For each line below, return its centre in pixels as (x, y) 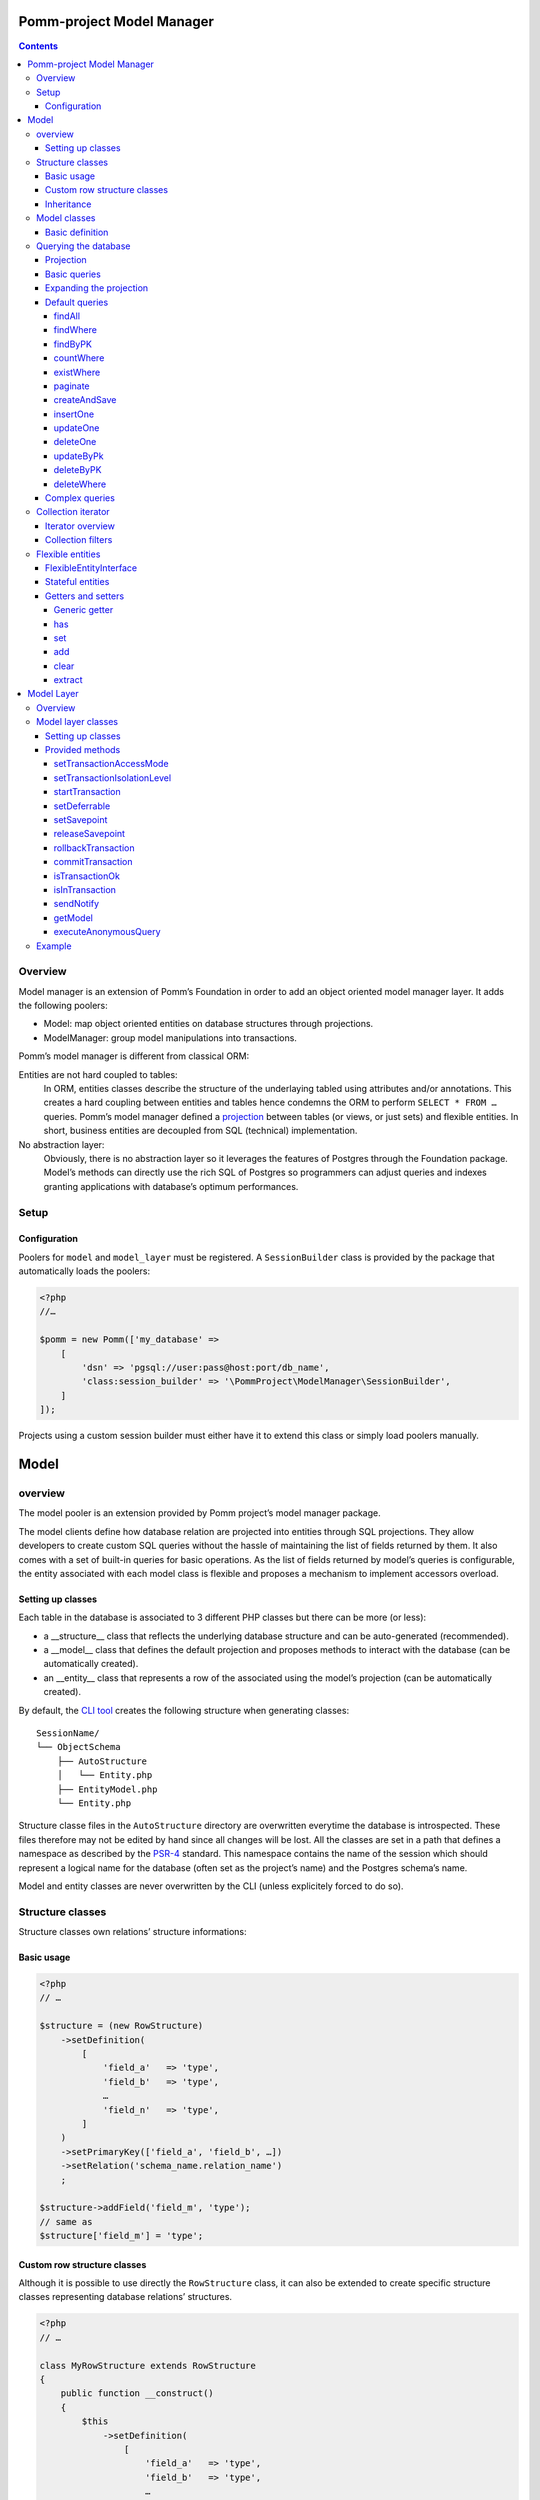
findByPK (72, 344)
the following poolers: (63, 1006)
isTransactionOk (86, 876)
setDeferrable (82, 806)
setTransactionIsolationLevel (112, 777)
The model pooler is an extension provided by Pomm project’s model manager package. (200, 1513)
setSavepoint (80, 819)
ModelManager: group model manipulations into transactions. (170, 1037)
